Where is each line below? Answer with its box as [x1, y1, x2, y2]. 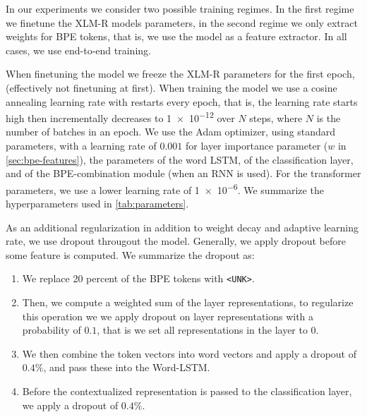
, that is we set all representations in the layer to [97, 322, 308, 337]
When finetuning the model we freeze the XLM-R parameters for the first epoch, [6, 66, 355, 81]
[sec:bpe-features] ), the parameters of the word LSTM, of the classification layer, [6, 152, 354, 167]
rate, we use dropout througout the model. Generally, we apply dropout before [6, 234, 346, 248]
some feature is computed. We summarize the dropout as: [6, 247, 255, 262]
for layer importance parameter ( [185, 138, 328, 152]
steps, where [249, 110, 303, 125]
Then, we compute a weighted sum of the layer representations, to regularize [22, 295, 354, 310]
